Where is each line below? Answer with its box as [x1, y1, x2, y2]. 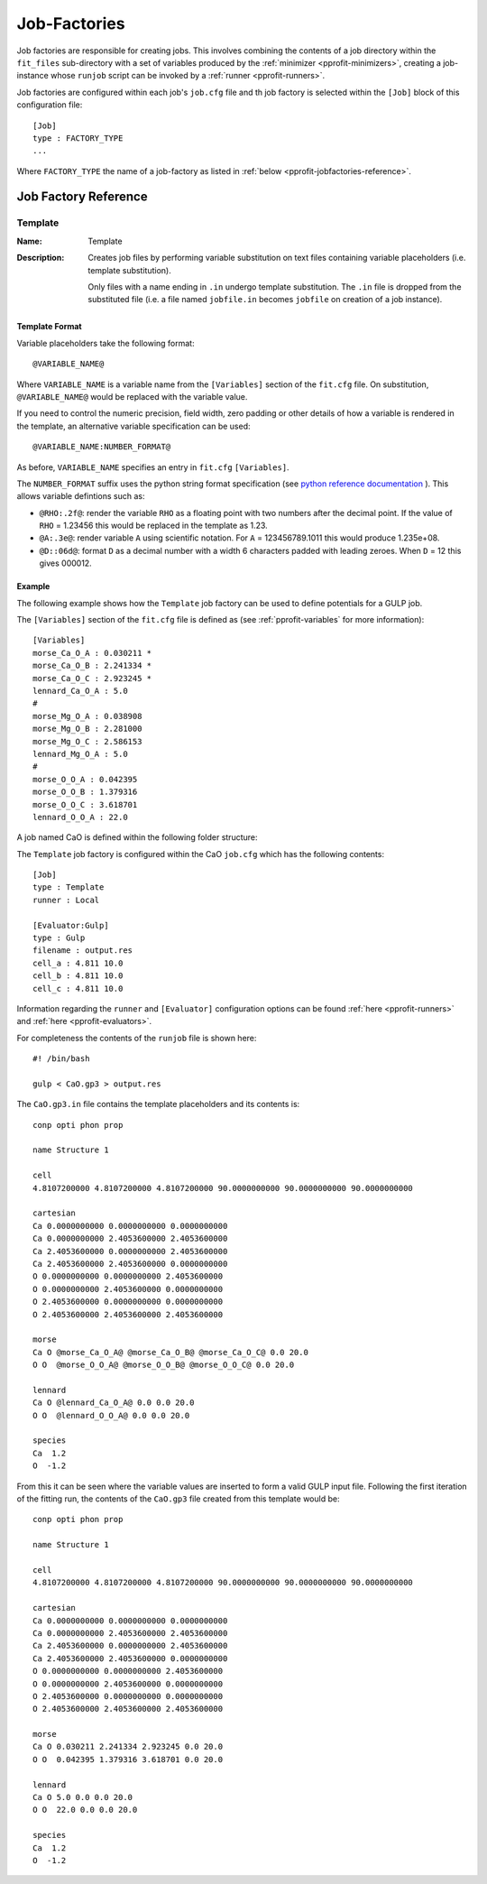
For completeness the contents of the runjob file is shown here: [16, 1032, 257, 1043]
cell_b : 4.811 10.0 [32, 971, 124, 981]
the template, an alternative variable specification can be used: [16, 420, 251, 431]
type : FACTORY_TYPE [32, 133, 124, 143]
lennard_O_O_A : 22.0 [32, 812, 128, 822]
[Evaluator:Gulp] [32, 920, 109, 930]
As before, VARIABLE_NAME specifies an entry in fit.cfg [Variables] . [16, 461, 289, 473]
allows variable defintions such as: [16, 491, 145, 502]
